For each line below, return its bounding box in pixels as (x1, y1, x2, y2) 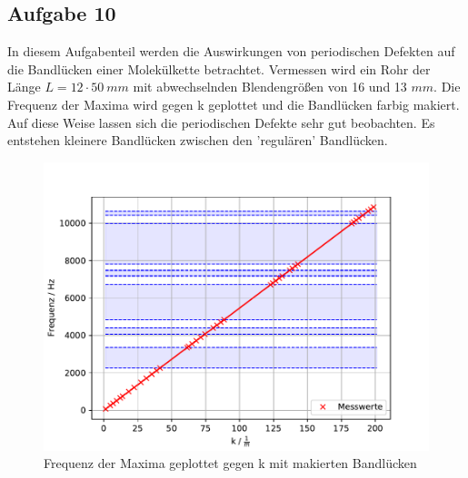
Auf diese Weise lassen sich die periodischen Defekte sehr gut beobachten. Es (7, 112, 435, 132)
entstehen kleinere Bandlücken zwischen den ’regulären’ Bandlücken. (7, 131, 388, 150)
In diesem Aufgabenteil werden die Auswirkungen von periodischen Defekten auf (7, 42, 455, 61)
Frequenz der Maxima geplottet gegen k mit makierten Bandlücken (44, 454, 417, 473)
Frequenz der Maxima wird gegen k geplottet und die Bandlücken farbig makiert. (7, 94, 460, 113)
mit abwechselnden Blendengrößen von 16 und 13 (133, 77, 407, 96)
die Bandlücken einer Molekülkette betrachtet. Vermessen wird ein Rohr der (7, 59, 431, 78)
